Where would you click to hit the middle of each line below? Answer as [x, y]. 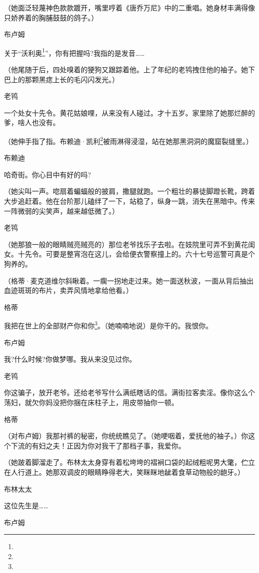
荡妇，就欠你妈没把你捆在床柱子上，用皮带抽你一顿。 [91, 402]
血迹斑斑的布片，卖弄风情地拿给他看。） [68, 290]
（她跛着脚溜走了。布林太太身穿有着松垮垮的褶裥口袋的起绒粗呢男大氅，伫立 [129, 462]
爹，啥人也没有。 [32, 122]
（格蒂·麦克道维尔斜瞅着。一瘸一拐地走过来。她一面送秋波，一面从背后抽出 [129, 280]
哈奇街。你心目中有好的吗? [48, 174]
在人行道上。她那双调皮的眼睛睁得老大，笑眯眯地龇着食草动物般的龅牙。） [124, 472]
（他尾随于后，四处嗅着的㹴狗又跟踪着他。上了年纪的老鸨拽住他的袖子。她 [126, 70]
